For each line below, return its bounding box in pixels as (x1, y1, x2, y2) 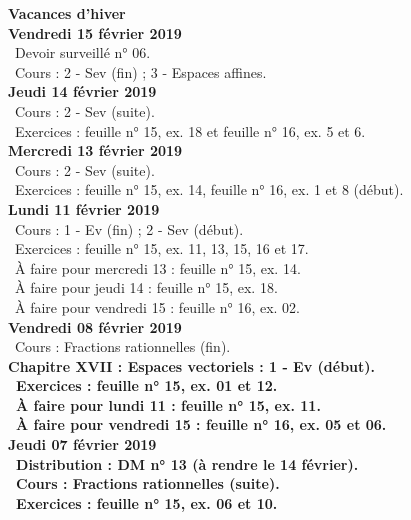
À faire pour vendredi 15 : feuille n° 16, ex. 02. (14, 296, 300, 317)
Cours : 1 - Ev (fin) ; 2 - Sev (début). (14, 218, 244, 239)
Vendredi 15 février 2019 (8, 22, 182, 43)
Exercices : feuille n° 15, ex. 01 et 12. (16, 375, 278, 396)
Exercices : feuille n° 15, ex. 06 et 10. (16, 492, 278, 513)
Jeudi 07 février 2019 (8, 434, 157, 455)
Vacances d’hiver (8, 3, 126, 23)
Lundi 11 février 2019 (8, 198, 160, 219)
